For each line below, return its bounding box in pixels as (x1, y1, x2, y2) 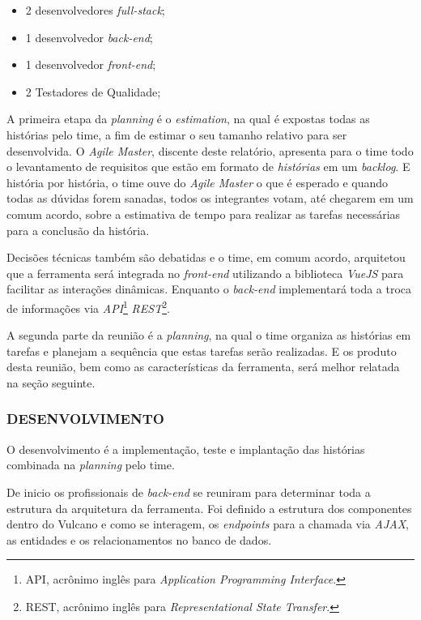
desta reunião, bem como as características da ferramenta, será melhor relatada (6, 358, 400, 375)
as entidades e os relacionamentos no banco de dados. (6, 531, 272, 548)
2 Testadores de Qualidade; (25, 83, 161, 100)
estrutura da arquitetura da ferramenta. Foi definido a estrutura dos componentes (6, 499, 412, 516)
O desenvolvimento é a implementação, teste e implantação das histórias (6, 440, 365, 457)
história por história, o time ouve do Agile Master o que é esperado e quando (6, 173, 389, 190)
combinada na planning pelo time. (6, 456, 175, 473)
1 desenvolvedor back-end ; (25, 28, 153, 45)
